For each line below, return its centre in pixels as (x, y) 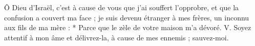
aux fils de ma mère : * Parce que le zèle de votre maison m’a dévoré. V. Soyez (128, 27)
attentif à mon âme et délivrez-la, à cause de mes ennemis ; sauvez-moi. (116, 37)
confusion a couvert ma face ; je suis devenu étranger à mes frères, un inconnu (127, 17)
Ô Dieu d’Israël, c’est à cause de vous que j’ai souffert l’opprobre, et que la (122, 7)
